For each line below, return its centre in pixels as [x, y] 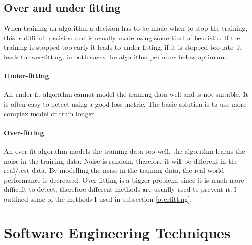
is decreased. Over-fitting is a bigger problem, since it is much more [144, 179]
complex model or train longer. [50, 113]
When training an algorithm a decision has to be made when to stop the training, [126, 28]
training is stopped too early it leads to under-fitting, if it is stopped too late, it [123, 47]
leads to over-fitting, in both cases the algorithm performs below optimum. [115, 56]
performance [22, 179]
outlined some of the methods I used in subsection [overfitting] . [98, 198]
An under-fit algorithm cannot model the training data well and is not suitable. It [126, 94]
